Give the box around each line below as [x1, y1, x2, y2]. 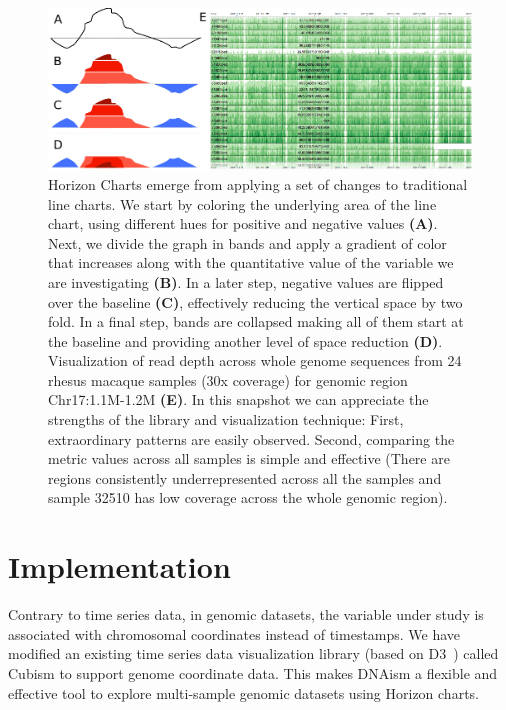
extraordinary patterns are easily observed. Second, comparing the [48, 428, 455, 449]
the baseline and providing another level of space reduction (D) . [48, 330, 443, 351]
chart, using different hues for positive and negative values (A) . [48, 213, 438, 234]
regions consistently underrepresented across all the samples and [48, 467, 442, 488]
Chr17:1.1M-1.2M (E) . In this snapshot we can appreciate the [48, 389, 429, 410]
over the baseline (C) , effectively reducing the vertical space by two [48, 291, 463, 312]
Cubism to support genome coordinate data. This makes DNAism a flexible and [8, 662, 498, 683]
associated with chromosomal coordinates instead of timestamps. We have [8, 623, 461, 644]
